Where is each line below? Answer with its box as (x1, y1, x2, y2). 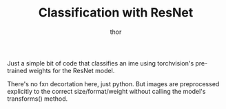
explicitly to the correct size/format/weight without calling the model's (7, 87, 206, 95)
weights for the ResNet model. (28, 66, 115, 75)
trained (7, 66, 28, 75)
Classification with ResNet (38, 5, 194, 21)
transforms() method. (7, 95, 68, 103)
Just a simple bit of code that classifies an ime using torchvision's (7, 59, 194, 67)
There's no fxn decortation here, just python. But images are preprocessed (7, 79, 220, 88)
